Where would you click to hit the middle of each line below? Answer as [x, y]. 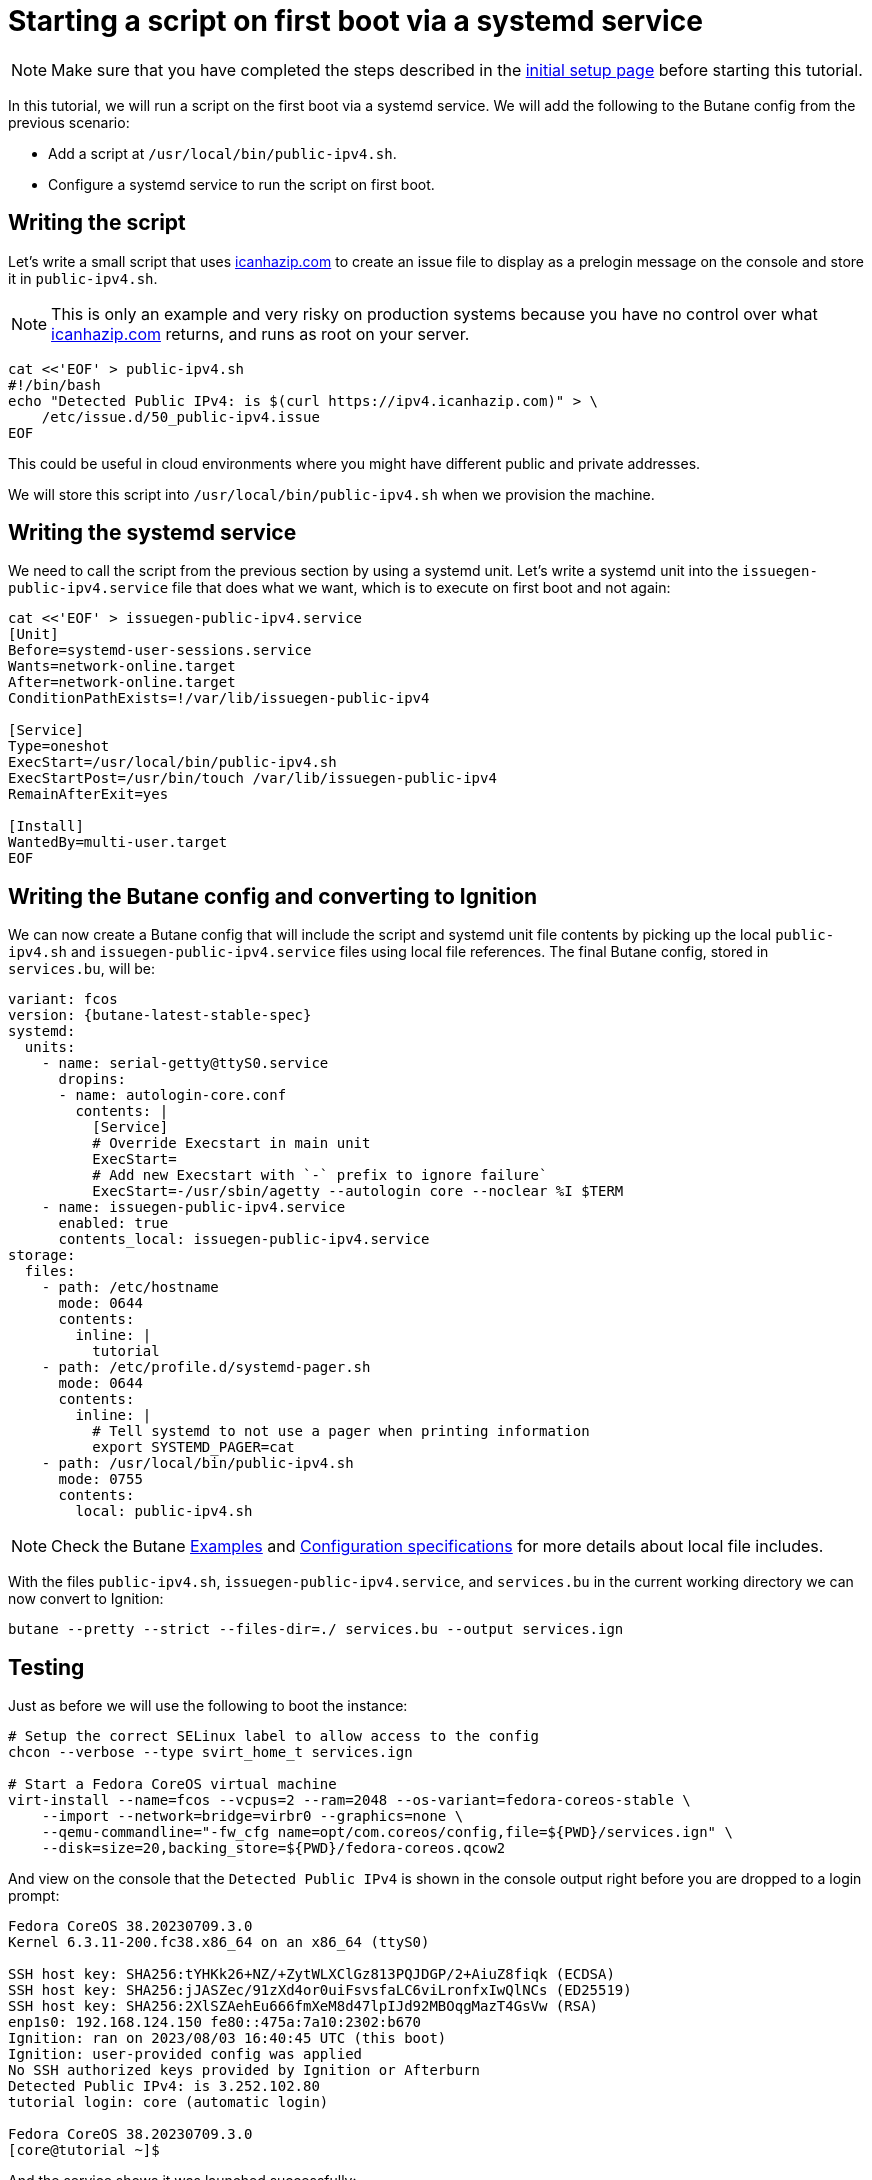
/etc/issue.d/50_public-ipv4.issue [180, 416]
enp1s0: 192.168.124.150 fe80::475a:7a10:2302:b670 [215, 2022]
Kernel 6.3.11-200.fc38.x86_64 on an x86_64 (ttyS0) [219, 1942]
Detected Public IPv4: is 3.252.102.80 [164, 2086]
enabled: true [113, 1223]
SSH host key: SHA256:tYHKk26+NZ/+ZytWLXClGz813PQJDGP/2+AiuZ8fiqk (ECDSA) [311, 1974]
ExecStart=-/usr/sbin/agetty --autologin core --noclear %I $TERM [358, 1191]
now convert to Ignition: [86, 1599]
